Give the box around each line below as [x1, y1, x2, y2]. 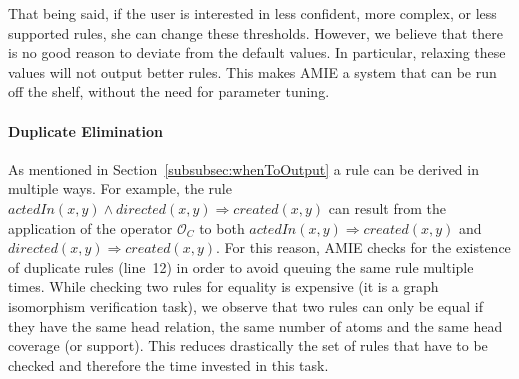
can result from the [328, 197, 446, 218]
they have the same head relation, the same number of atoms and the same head [8, 315, 503, 336]
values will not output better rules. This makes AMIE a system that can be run [8, 61, 497, 82]
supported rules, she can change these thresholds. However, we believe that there [8, 22, 503, 43]
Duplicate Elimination [8, 120, 164, 141]
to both [199, 217, 245, 238]
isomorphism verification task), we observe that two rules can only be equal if [8, 295, 483, 316]
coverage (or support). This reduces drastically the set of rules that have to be [8, 335, 488, 356]
